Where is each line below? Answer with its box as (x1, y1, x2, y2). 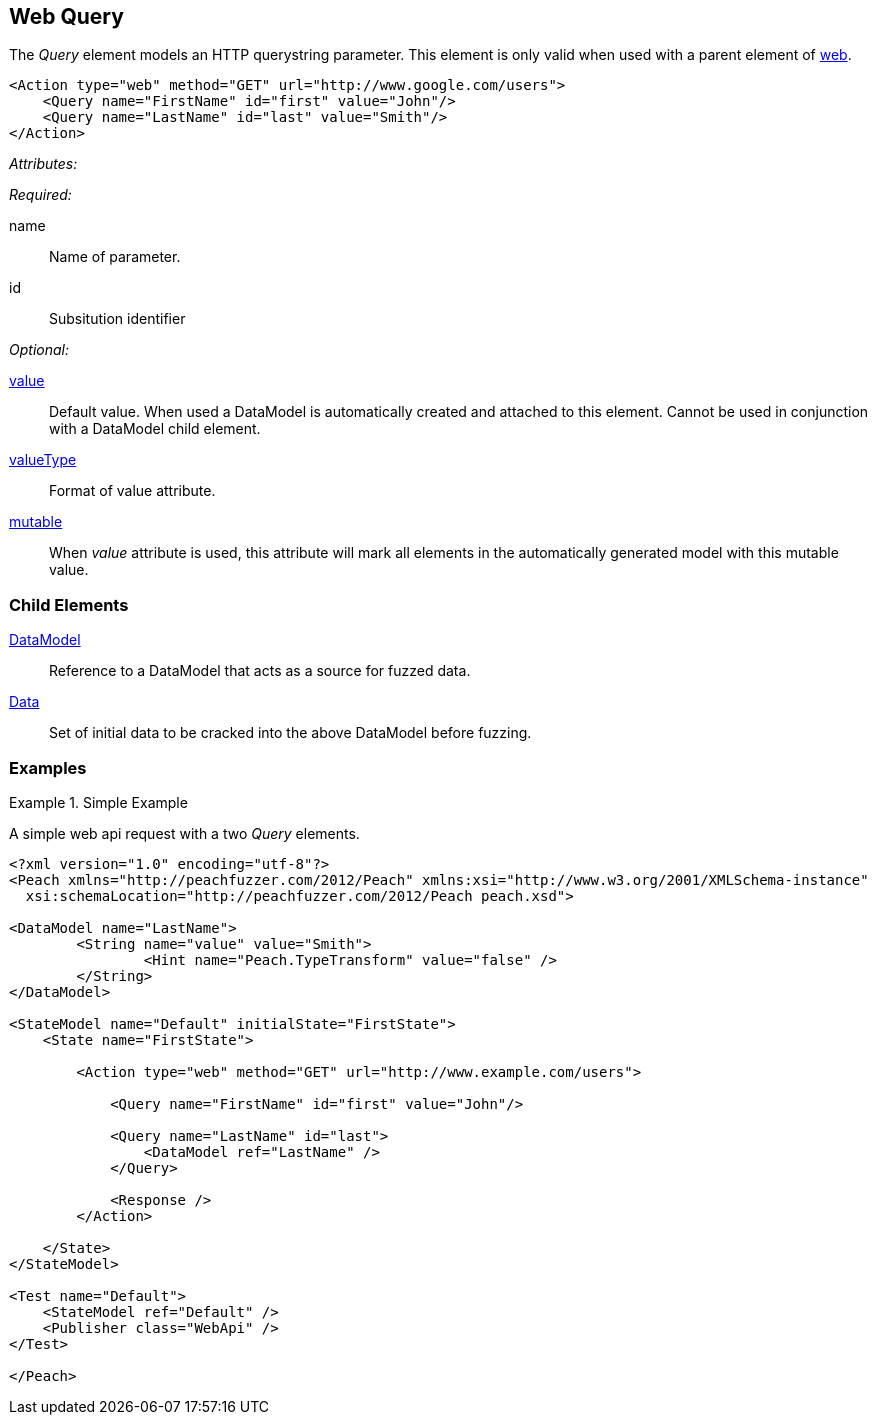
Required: (9, 186, 72, 204)
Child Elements (9, 594, 129, 615)
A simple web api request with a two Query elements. (9, 824, 360, 842)
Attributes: (9, 155, 78, 173)
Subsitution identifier (49, 310, 186, 328)
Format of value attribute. (49, 482, 216, 500)
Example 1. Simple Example (9, 793, 188, 811)
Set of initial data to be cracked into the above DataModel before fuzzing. (49, 724, 532, 742)
